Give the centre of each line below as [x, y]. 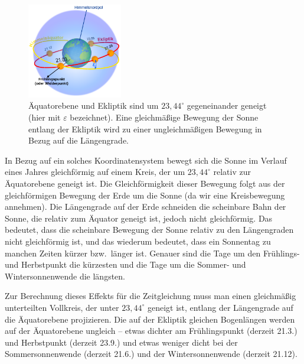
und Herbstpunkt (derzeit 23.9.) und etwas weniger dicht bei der [121, 342]
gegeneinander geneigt [227, 105]
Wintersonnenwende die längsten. [65, 276]
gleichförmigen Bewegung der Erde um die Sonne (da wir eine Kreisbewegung [145, 195]
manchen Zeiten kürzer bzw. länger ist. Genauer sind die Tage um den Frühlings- [152, 253]
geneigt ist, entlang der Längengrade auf [220, 307]
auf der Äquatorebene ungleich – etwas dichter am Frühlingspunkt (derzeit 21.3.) [151, 331]
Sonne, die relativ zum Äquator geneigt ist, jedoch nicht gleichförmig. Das [139, 218]
